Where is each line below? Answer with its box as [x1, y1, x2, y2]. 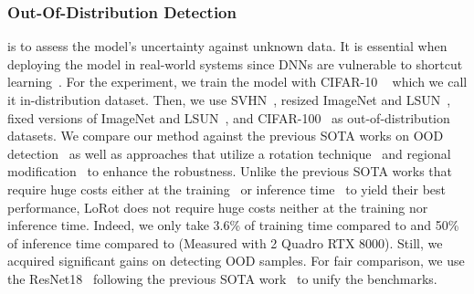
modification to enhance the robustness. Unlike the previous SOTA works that [7, 162, 453, 181]
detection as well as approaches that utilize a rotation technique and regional [7, 143, 451, 163]
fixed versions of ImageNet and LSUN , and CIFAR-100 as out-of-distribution [7, 108, 450, 127]
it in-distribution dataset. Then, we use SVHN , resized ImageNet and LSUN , [7, 90, 451, 109]
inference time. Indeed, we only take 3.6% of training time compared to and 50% [7, 215, 459, 235]
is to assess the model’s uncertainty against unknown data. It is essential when [7, 37, 448, 56]
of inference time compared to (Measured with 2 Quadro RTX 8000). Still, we [7, 233, 443, 252]
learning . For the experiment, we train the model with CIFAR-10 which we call [7, 72, 468, 91]
